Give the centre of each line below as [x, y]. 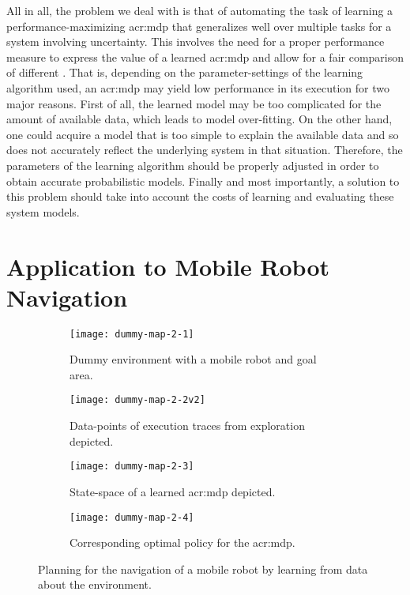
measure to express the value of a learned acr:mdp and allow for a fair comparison [205, 56]
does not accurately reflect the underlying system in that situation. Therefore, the [205, 150]
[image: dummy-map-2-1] [132, 334]
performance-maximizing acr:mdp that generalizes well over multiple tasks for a [199, 26]
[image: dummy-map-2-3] [132, 467]
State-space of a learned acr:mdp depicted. [173, 491]
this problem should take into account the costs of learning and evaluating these [200, 196]
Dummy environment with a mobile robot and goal [193, 359]
